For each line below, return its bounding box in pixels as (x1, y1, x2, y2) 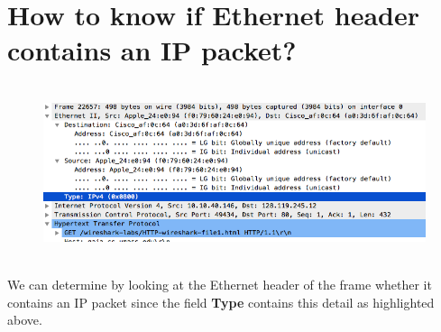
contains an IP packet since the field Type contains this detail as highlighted (7, 292, 435, 311)
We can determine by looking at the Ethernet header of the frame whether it (7, 275, 432, 294)
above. (7, 310, 42, 329)
